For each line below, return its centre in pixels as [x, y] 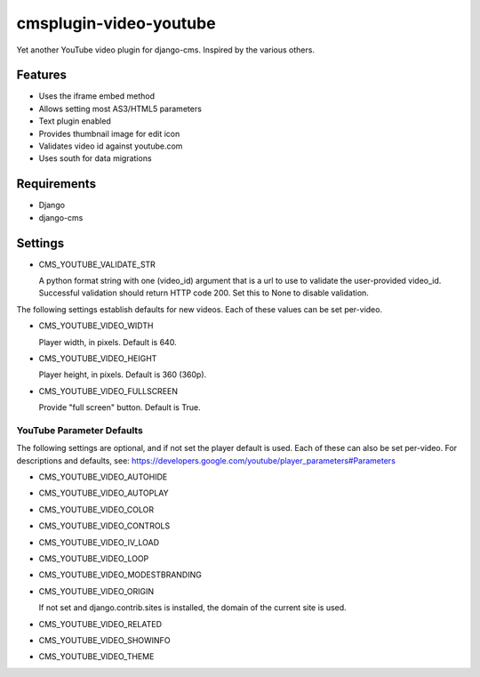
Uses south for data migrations [95, 158]
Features [41, 75]
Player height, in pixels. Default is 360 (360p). [123, 375]
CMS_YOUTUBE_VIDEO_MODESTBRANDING [120, 575]
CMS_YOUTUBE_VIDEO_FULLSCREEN [108, 391]
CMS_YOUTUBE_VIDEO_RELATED [100, 624]
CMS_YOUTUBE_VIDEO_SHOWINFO [104, 640]
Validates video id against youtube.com [111, 146]
